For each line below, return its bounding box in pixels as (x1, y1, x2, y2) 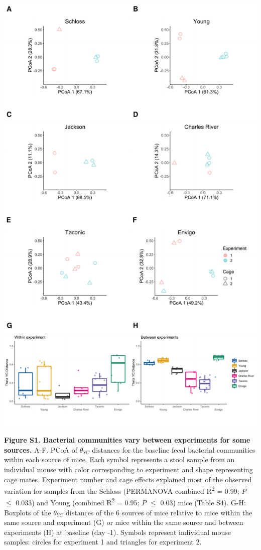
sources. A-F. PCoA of (4, 444, 77, 455)
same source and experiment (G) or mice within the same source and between (4, 517, 243, 527)
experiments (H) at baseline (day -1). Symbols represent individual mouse (4, 526, 231, 537)
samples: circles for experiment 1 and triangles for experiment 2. (4, 536, 202, 547)
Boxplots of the (4, 507, 51, 517)
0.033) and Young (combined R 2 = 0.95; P (16, 496, 147, 508)
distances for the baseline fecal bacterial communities (92, 444, 255, 455)
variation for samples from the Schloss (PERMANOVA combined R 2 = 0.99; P (4, 484, 246, 496)
